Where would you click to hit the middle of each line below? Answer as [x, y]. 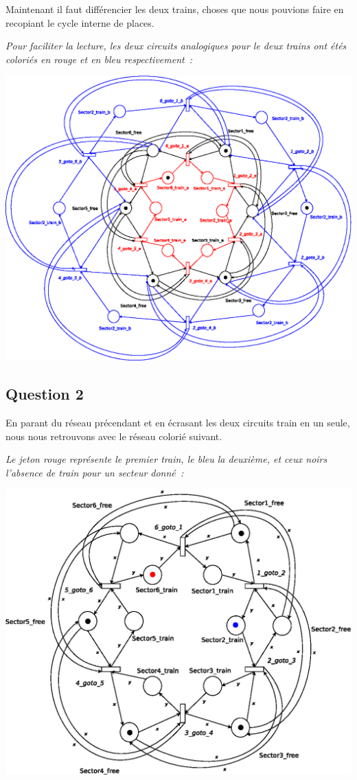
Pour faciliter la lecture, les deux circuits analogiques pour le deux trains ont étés [176, 46]
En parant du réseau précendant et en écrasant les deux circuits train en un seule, [178, 423]
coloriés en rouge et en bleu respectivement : [99, 59]
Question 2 [45, 394]
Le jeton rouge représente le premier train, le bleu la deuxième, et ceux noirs [166, 459]
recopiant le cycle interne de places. [80, 22]
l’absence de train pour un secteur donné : [95, 472]
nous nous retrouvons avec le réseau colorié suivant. [114, 436]
